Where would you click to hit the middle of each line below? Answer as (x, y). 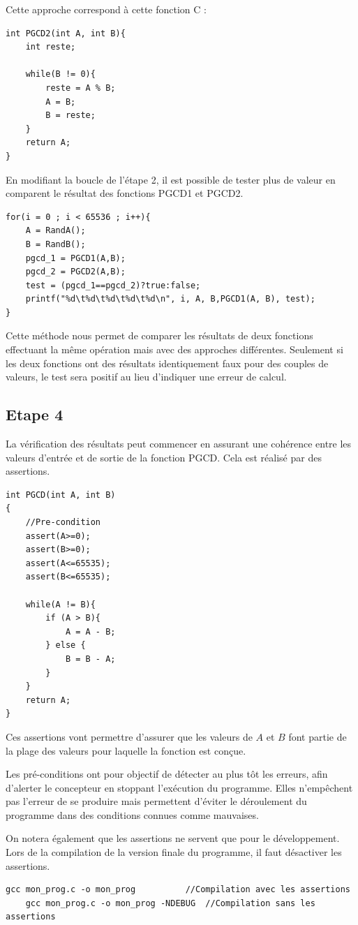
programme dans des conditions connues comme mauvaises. (132, 814)
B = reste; (70, 116)
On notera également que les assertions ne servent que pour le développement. (173, 838)
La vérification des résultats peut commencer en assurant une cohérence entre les (179, 444)
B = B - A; (90, 659)
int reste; (51, 47)
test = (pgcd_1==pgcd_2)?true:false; (113, 285)
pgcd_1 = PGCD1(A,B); (75, 258)
